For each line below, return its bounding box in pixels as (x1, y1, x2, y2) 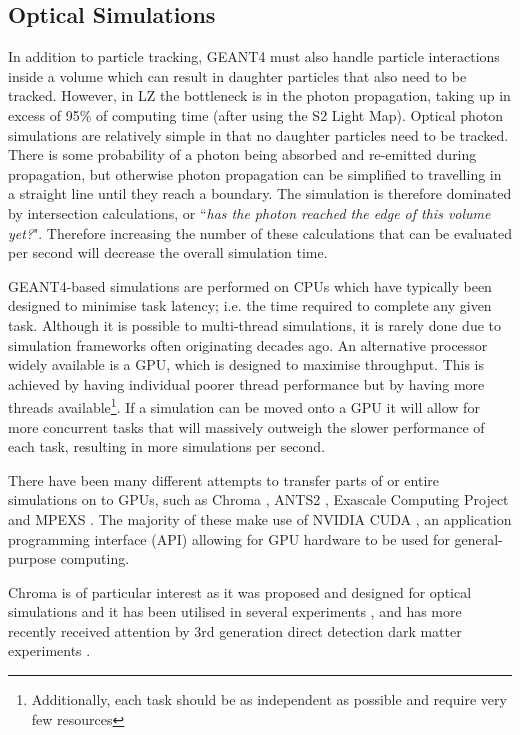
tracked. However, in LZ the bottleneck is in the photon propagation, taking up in (8, 85, 511, 106)
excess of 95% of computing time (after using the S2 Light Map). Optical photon (8, 104, 504, 125)
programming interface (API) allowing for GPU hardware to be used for (8, 528, 450, 549)
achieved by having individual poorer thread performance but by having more (8, 373, 485, 394)
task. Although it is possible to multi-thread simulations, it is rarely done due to (8, 314, 502, 335)
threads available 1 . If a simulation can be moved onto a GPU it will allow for (8, 394, 480, 417)
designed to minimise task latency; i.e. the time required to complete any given (8, 295, 492, 316)
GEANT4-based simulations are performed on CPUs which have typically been (8, 275, 492, 296)
